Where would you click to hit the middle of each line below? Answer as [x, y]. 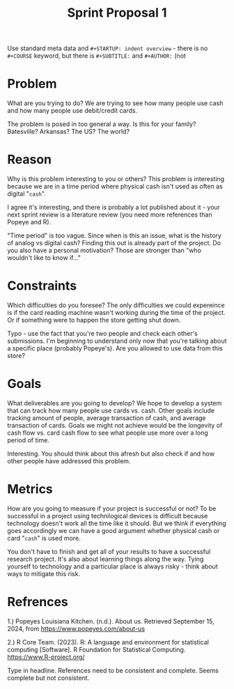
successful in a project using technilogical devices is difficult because [108, 516]
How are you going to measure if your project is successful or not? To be [112, 508]
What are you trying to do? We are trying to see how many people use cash [115, 103]
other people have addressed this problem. [69, 460]
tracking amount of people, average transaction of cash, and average [107, 418]
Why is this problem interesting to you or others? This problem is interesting [116, 179]
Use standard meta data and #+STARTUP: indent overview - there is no [108, 48]
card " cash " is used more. [44, 538]
